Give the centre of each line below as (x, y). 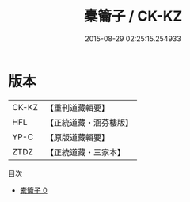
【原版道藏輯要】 (77, 137)
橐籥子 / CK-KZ (133, 16)
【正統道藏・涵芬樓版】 (89, 122)
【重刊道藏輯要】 (77, 108)
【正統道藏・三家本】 (85, 152)
